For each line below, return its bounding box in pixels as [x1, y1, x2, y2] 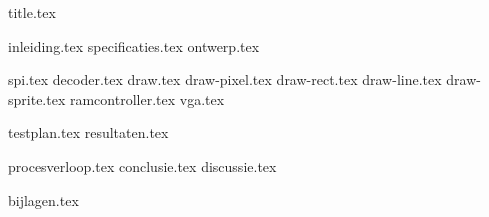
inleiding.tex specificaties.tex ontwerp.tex [8, 35, 260, 56]
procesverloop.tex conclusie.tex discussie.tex [8, 155, 277, 176]
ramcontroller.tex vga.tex [69, 88, 225, 109]
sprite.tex [8, 88, 66, 109]
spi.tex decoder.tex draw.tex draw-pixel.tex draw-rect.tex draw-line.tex [8, 69, 442, 90]
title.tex [8, 2, 56, 22]
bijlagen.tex [8, 189, 79, 210]
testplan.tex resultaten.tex [8, 122, 169, 143]
